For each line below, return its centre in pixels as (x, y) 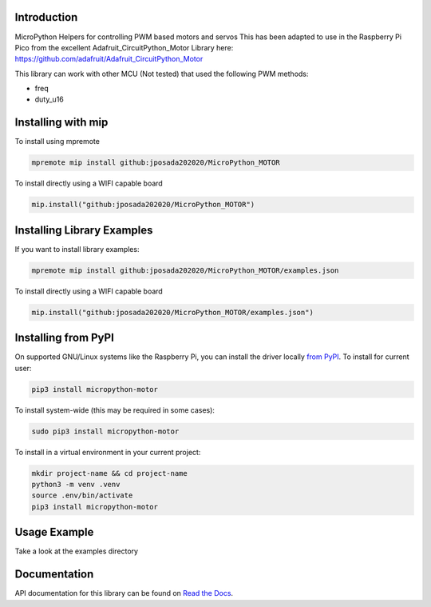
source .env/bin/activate (82, 495)
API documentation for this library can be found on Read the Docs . (124, 593)
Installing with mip (61, 123)
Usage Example (54, 532)
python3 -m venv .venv (76, 484)
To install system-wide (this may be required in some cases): (115, 410)
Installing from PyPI (65, 338)
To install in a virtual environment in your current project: (108, 452)
